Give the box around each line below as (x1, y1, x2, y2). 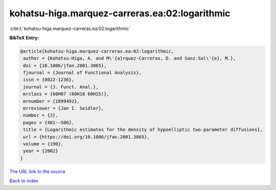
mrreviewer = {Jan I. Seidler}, (23, 105, 104, 112)
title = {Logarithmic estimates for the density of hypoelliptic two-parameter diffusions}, (23, 127, 263, 132)
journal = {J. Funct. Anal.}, (23, 84, 99, 90)
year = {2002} (23, 148, 58, 154)
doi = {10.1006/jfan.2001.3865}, (23, 63, 107, 68)
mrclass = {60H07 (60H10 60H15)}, (23, 91, 109, 97)
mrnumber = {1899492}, (23, 98, 80, 104)
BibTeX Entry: (9, 35, 39, 41)
